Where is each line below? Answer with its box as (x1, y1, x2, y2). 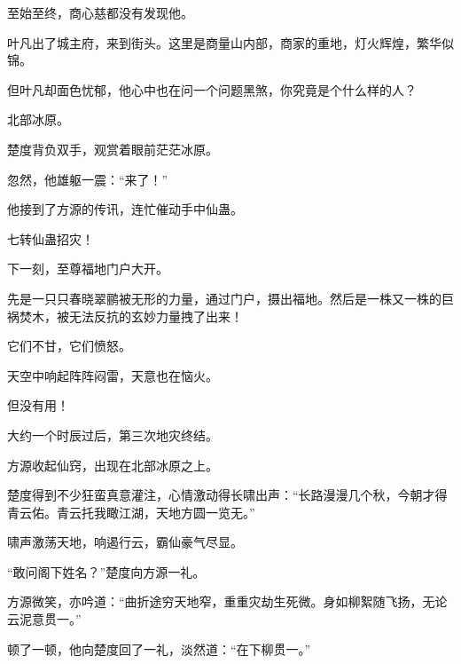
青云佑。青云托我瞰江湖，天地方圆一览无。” (7, 502, 255, 521)
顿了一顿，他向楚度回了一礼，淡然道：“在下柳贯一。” (7, 639, 311, 658)
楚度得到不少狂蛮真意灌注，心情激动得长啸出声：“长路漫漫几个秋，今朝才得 (7, 486, 448, 504)
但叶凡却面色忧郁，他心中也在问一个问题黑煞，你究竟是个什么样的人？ (7, 80, 417, 99)
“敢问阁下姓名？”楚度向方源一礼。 (7, 562, 206, 581)
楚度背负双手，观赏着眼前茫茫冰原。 (7, 139, 218, 158)
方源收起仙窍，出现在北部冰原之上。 (7, 455, 218, 474)
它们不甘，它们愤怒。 (7, 336, 131, 355)
